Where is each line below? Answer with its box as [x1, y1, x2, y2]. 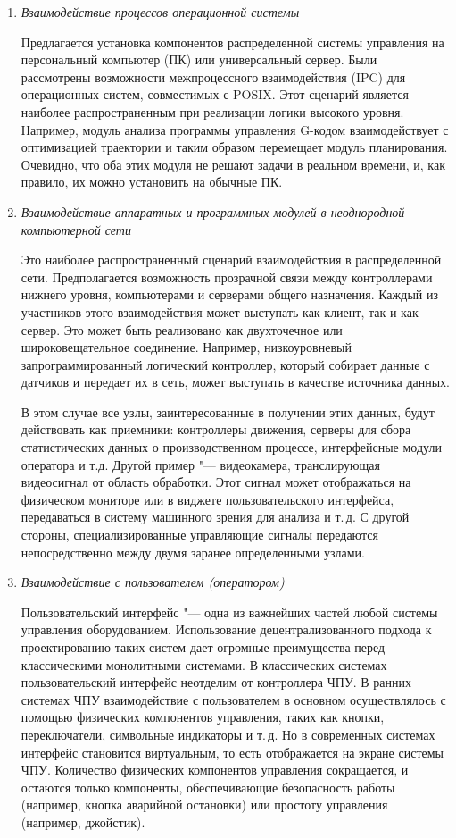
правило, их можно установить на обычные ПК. [21, 172, 283, 191]
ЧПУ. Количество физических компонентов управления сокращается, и [21, 760, 409, 779]
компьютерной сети [21, 220, 131, 239]
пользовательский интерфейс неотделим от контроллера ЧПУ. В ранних [21, 673, 412, 691]
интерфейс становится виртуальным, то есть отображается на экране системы [21, 742, 444, 761]
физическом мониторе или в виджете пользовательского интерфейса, [21, 490, 394, 508]
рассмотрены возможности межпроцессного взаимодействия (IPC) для [21, 67, 406, 86]
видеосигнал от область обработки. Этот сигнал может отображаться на [21, 473, 411, 491]
